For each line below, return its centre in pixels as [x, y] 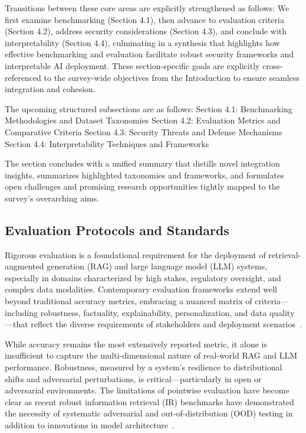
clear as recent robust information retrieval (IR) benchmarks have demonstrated [149, 401]
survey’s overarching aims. [52, 198]
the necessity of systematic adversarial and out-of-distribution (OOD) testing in [149, 413]
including [22, 312]
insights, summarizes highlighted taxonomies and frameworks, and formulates [144, 175]
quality [282, 312]
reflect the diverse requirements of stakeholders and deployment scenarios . [166, 324]
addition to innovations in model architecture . [90, 425]
